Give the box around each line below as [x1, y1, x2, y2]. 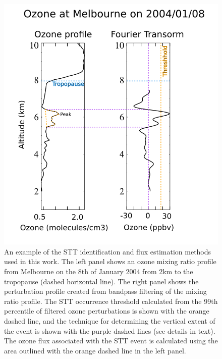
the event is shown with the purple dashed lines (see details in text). [4, 325, 215, 336]
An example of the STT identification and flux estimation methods [4, 246, 211, 257]
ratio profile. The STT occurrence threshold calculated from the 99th [4, 295, 218, 306]
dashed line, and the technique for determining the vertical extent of [4, 315, 215, 326]
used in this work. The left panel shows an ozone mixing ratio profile [4, 256, 216, 267]
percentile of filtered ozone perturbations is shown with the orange [4, 305, 209, 316]
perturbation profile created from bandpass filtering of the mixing [4, 286, 207, 296]
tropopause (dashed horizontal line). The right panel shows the [4, 276, 199, 286]
